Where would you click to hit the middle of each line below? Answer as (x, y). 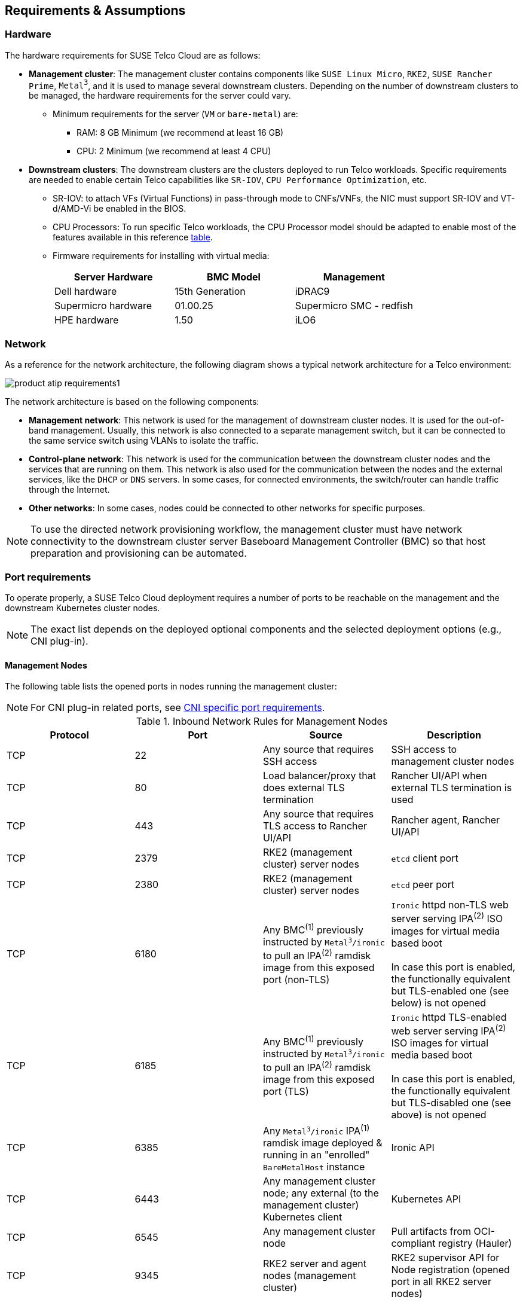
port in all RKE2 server (441, 1282)
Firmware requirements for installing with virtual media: (161, 256)
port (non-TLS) (296, 980)
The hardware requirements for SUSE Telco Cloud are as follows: (133, 55)
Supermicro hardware (103, 306)
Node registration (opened (450, 1270)
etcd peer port (423, 885)
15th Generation (210, 292)
